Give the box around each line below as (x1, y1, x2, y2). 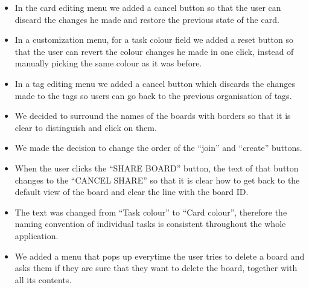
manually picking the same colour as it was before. (14, 57, 202, 69)
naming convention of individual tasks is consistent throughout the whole (14, 217, 286, 230)
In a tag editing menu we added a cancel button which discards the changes (14, 77, 295, 89)
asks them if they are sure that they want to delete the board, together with (14, 261, 298, 274)
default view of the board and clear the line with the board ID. (14, 185, 249, 198)
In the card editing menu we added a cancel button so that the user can (14, 1, 281, 13)
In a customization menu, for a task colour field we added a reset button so (14, 33, 294, 46)
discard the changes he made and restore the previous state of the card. (14, 13, 279, 25)
